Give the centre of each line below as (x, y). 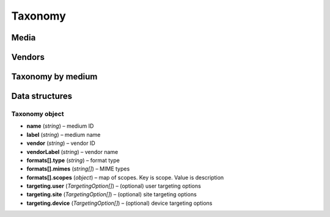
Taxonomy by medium (54, 77)
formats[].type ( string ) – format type (73, 160)
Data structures (42, 96)
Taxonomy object (38, 114)
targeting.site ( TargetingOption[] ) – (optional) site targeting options (112, 194)
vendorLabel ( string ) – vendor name (72, 152)
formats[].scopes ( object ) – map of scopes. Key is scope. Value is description (125, 177)
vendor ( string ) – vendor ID (61, 143)
